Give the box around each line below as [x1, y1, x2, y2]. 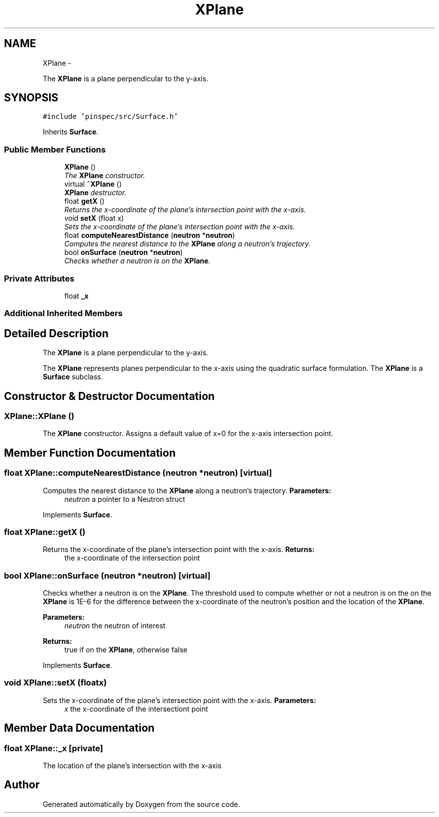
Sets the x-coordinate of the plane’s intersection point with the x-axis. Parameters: [43, 696, 316, 705]
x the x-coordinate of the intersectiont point [64, 704, 208, 713]
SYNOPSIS [4, 91, 59, 104]
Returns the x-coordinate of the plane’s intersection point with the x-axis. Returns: [43, 545, 315, 554]
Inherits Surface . [43, 127, 99, 137]
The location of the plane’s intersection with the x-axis [43, 761, 222, 770]
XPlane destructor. [64, 188, 127, 197]
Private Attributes [4, 273, 75, 284]
